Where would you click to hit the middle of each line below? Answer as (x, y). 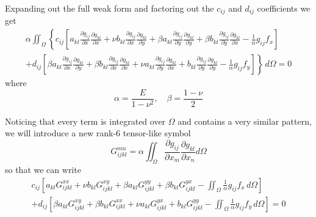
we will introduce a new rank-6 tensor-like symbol (98, 133)
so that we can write (43, 169)
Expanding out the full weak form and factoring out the (110, 8)
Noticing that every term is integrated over (85, 121)
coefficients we (284, 8)
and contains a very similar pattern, (245, 121)
